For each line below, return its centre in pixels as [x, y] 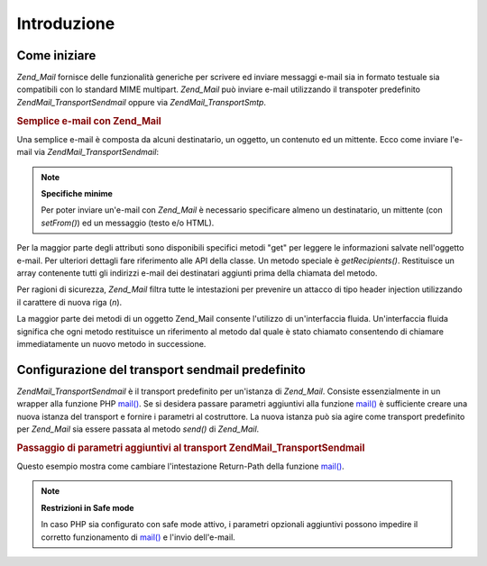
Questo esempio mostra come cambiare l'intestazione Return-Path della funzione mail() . [180, 466]
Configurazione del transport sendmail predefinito [161, 370]
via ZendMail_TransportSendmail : [96, 152]
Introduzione [66, 23]
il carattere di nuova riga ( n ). [69, 302]
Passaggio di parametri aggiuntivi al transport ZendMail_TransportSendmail [191, 448]
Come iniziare [56, 55]
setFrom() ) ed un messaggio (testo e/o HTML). [128, 223]
